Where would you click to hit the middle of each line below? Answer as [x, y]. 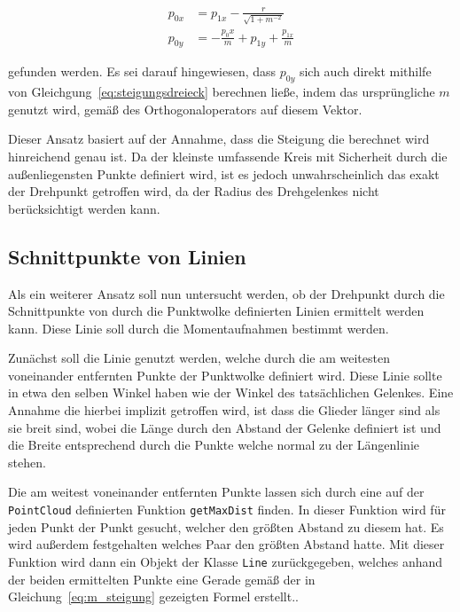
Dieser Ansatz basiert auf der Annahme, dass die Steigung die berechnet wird [219, 139]
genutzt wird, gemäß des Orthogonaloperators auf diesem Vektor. [185, 109]
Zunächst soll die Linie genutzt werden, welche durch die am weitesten [199, 358]
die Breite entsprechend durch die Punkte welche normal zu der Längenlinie [214, 445]
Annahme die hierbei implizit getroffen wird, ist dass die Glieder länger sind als [224, 410]
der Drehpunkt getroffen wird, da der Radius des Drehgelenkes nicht [194, 191]
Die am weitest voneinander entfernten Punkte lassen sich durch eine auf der [216, 492]
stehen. [27, 462]
